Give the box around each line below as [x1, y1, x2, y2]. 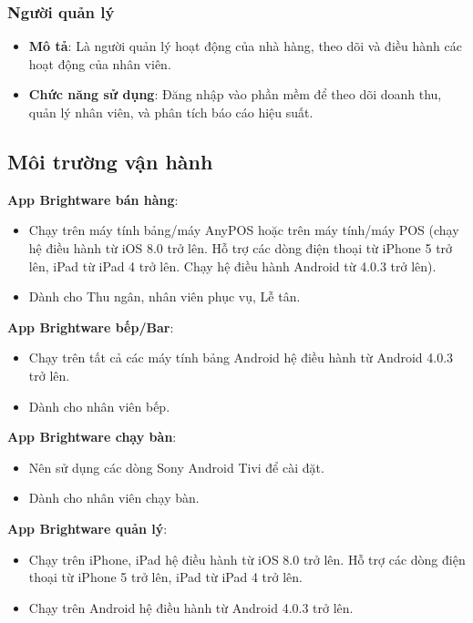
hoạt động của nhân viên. [28, 54, 171, 73]
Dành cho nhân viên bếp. [28, 396, 170, 415]
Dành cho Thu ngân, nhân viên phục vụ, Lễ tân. [28, 287, 301, 306]
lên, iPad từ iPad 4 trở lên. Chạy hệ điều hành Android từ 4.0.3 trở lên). [28, 256, 437, 275]
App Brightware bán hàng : [7, 189, 179, 209]
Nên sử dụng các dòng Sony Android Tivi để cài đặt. [28, 457, 324, 476]
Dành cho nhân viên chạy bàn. [28, 488, 200, 507]
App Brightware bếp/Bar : [7, 317, 174, 336]
